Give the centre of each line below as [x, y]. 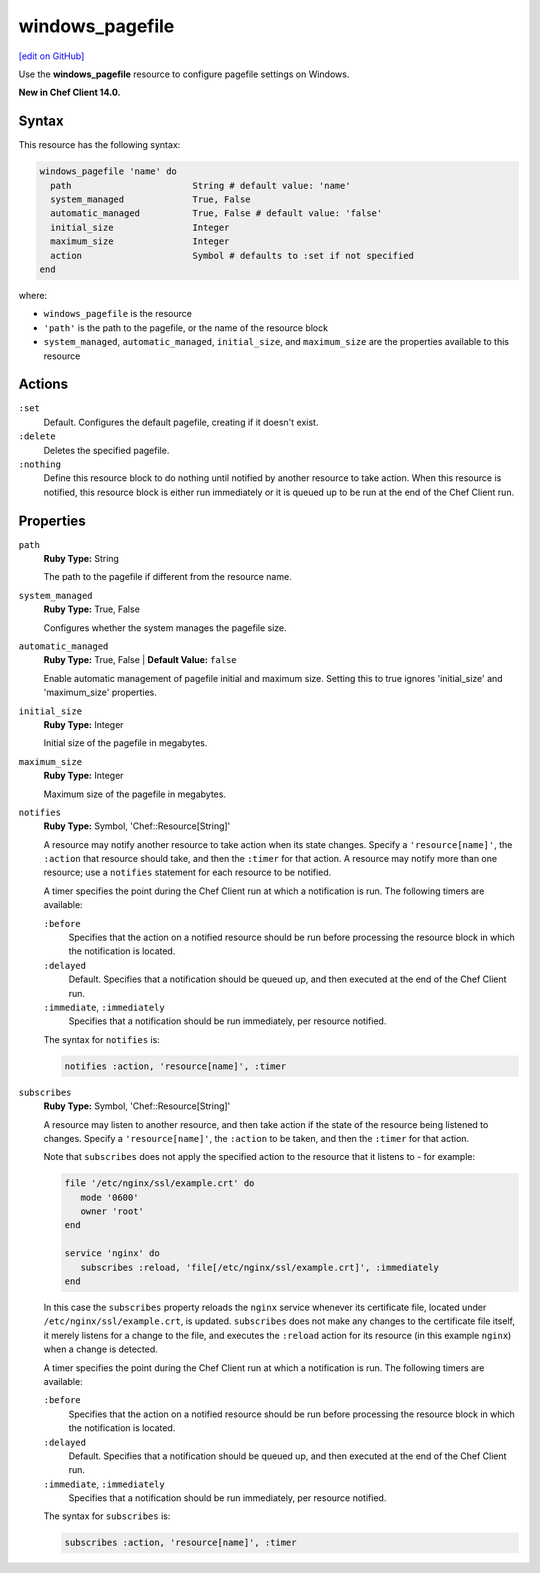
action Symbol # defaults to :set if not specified [232, 255]
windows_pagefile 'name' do [108, 171]
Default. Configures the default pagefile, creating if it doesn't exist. [181, 422]
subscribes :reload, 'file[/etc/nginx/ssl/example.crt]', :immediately [260, 1267]
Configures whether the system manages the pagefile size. [165, 627]
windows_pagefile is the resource [117, 314]
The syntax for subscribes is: [107, 1516]
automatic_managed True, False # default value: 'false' [216, 213]
